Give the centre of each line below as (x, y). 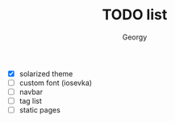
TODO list (135, 15)
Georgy (135, 37)
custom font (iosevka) (56, 83)
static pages (40, 110)
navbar (31, 92)
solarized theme (46, 73)
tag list (30, 101)
